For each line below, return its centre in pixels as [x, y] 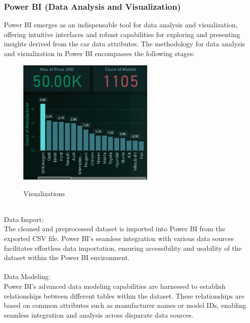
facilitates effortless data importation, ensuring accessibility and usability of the [123, 248]
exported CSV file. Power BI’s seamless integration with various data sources [119, 238]
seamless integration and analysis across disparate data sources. [99, 314]
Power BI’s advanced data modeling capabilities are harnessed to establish [115, 286]
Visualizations [44, 193]
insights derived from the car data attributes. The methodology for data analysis [125, 44]
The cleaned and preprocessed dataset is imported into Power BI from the [115, 229]
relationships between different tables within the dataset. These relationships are [124, 295]
